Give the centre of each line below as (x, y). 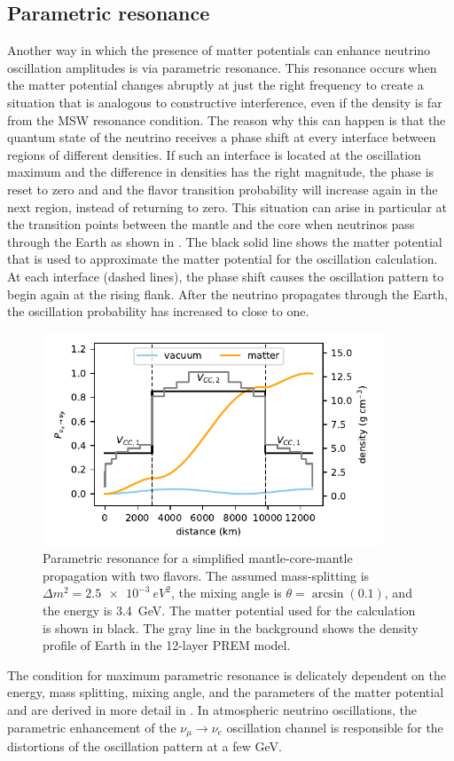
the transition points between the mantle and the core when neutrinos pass (211, 224)
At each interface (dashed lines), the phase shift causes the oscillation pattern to (226, 276)
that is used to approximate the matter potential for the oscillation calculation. (223, 259)
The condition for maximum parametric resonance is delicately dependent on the (227, 674)
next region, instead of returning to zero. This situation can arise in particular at (227, 206)
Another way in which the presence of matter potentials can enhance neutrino (219, 50)
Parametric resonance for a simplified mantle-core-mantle (198, 558)
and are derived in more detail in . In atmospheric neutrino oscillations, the (212, 710)
